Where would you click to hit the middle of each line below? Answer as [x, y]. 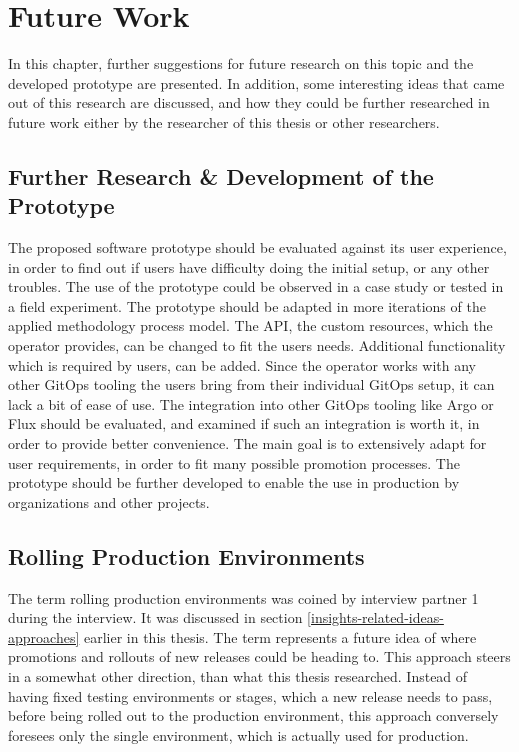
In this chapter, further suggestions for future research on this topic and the [241, 63]
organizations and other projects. [109, 501]
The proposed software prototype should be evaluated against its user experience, [257, 247]
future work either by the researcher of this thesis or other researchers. [224, 121]
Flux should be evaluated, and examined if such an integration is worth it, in [244, 423]
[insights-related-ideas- [375, 617]
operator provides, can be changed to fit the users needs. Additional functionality [257, 345]
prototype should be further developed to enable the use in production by [234, 482]
